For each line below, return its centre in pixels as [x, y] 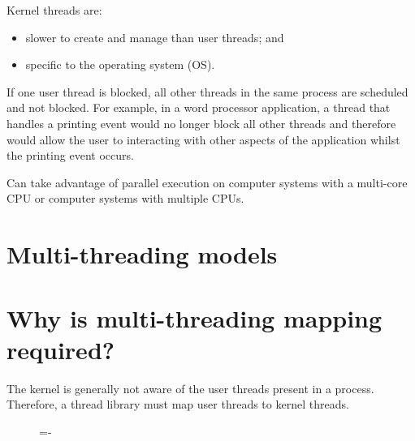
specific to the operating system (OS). [120, 64]
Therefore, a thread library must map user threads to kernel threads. [178, 404]
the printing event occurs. [70, 155]
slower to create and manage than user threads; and [155, 37]
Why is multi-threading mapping [195, 317]
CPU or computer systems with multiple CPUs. [125, 198]
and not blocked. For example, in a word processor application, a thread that [199, 107]
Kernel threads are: [54, 10]
